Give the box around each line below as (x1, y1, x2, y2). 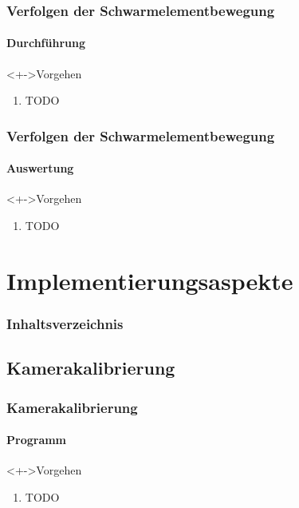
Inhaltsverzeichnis (6, 313, 124, 333)
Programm (6, 431, 67, 448)
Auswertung (6, 160, 74, 177)
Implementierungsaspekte (6, 264, 293, 296)
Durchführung (6, 34, 85, 51)
